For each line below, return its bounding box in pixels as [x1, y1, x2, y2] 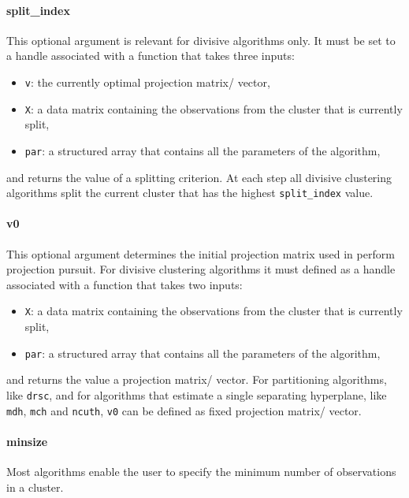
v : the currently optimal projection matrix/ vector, [24, 73, 270, 90]
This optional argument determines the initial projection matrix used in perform [6, 245, 395, 262]
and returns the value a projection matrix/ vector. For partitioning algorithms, [6, 371, 387, 388]
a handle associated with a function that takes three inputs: [6, 47, 295, 64]
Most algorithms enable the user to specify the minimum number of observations [6, 463, 396, 479]
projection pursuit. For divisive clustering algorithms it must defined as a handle [6, 261, 396, 277]
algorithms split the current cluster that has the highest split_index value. [6, 184, 374, 201]
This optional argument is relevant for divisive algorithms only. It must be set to [6, 32, 396, 48]
